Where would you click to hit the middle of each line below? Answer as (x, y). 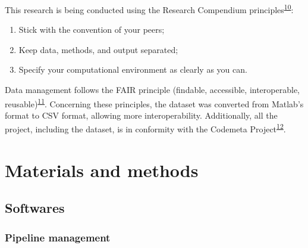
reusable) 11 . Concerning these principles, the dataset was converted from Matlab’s (154, 103)
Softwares (35, 208)
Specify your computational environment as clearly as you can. (133, 69)
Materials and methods (102, 170)
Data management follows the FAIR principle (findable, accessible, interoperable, (152, 90)
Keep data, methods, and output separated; (98, 49)
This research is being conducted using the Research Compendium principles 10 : (149, 9)
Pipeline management (58, 237)
